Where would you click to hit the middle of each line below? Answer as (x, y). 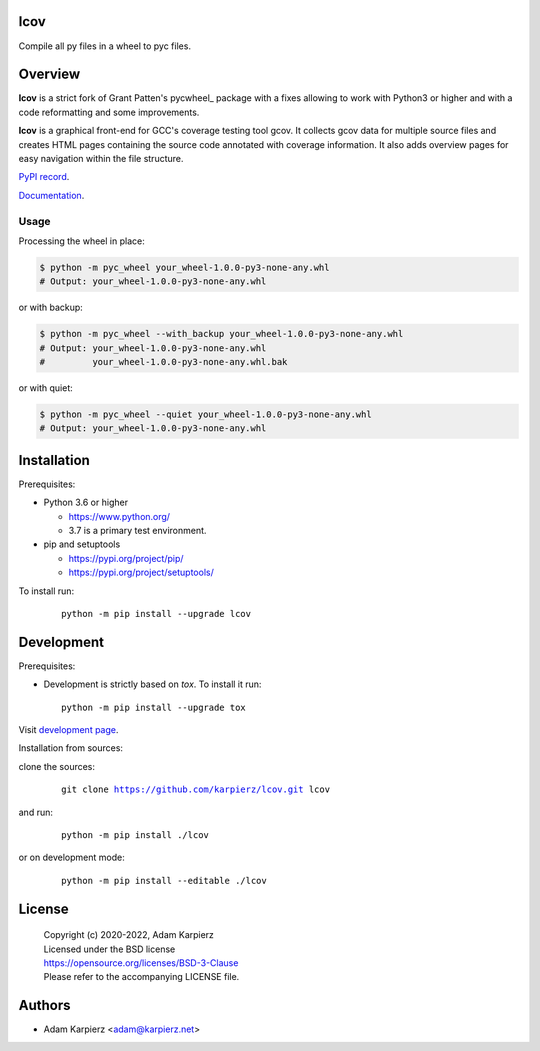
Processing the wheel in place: (81, 241)
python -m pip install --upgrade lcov (156, 614)
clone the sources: (56, 766)
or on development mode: (71, 857)
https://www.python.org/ (119, 516)
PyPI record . (44, 177)
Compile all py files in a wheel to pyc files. (105, 46)
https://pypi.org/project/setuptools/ (141, 572)
